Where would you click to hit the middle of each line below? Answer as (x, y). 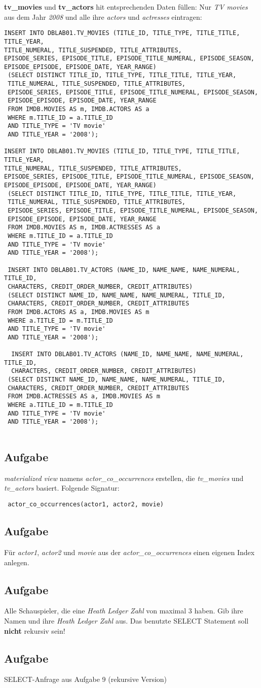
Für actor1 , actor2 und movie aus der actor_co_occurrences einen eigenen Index (129, 552)
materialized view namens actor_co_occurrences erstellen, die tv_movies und (124, 478)
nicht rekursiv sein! (35, 630)
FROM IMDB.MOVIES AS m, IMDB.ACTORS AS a (79, 109)
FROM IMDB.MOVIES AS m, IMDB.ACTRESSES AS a (84, 228)
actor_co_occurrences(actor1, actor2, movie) (86, 505)
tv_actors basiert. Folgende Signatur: (62, 488)
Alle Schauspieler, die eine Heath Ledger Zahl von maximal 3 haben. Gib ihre (124, 611)
